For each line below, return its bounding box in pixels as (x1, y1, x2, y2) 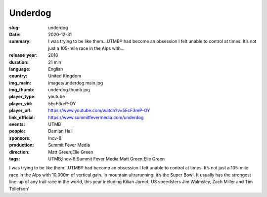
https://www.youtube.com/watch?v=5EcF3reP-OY (48, 108, 150, 114)
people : (9, 128, 26, 134)
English (48, 66, 63, 72)
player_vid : (9, 100, 32, 106)
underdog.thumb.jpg (48, 87, 90, 93)
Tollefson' (9, 186, 30, 192)
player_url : (9, 108, 32, 114)
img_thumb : (9, 87, 35, 93)
